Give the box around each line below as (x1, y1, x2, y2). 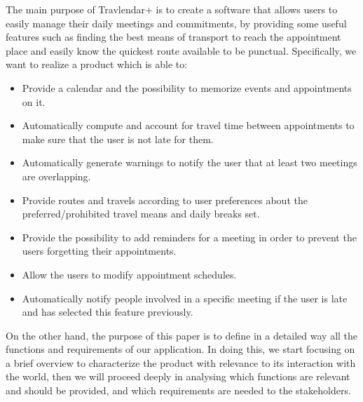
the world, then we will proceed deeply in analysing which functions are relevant (6, 369, 350, 384)
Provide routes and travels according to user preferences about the (22, 192, 308, 207)
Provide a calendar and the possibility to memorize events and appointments (22, 80, 352, 95)
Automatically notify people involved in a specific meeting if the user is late (22, 290, 348, 305)
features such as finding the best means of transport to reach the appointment (6, 29, 341, 44)
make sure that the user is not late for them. (22, 131, 214, 146)
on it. (22, 94, 46, 109)
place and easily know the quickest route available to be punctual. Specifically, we (6, 43, 357, 58)
